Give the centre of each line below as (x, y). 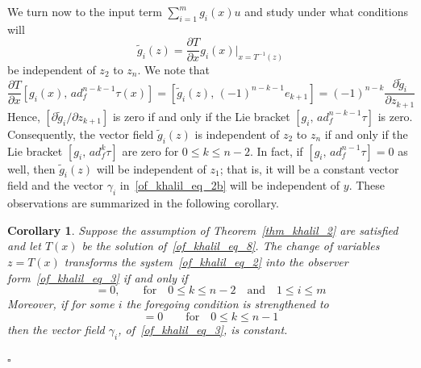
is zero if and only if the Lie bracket (201, 116)
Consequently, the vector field (81, 134)
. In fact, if (276, 151)
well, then (31, 168)
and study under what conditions (327, 11)
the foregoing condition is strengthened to (227, 304)
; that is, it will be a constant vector (309, 168)
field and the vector (56, 185)
